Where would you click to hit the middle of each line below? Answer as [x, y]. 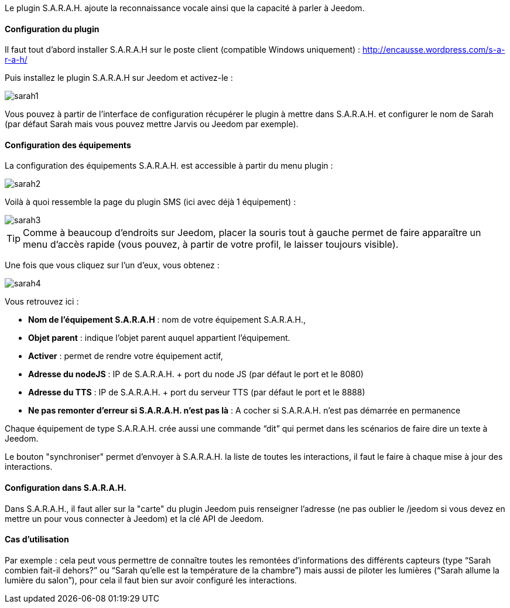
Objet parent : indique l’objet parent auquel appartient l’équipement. [159, 338]
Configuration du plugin [52, 29]
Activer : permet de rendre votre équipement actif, [126, 356]
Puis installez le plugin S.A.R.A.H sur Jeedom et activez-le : [119, 78]
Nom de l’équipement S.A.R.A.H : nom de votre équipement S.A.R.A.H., [167, 320]
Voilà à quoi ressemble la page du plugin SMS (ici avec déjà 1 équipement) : [150, 202]
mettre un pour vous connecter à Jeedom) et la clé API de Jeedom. [134, 518]
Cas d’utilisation [37, 539]
